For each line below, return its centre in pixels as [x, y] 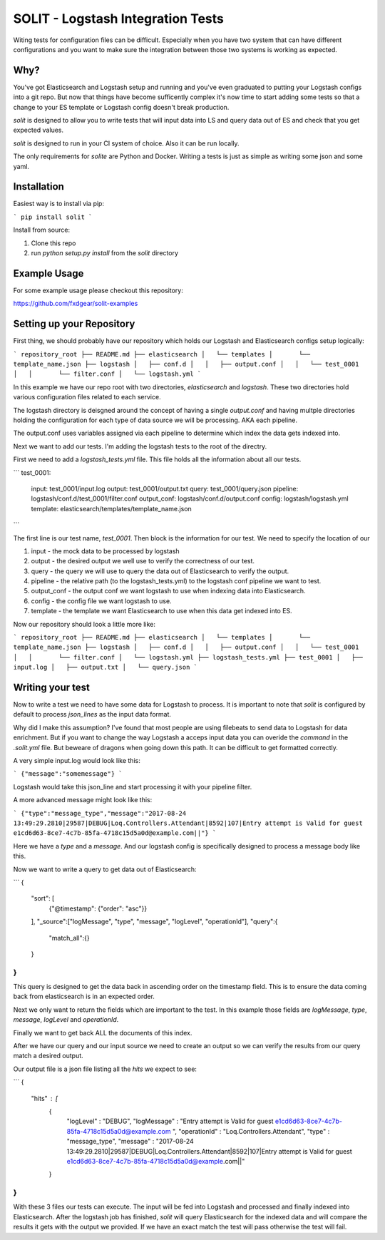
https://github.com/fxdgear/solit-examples [76, 304]
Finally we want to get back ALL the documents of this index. [103, 1033]
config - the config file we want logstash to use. [101, 601]
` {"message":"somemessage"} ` [68, 774]
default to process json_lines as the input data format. [92, 714]
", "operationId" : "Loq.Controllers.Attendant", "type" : [251, 1131]
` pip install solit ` [53, 217]
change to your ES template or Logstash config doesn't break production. [121, 107]
